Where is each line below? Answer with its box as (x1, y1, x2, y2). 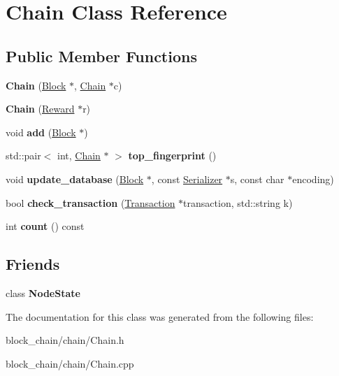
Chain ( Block (6, 78, 66, 92)
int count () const (6, 219, 85, 233)
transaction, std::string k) (183, 195, 293, 210)
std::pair (6, 148, 41, 163)
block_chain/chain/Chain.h (6, 333, 124, 347)
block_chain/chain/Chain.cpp (6, 356, 134, 370)
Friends (6, 253, 60, 275)
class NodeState (6, 285, 80, 300)
